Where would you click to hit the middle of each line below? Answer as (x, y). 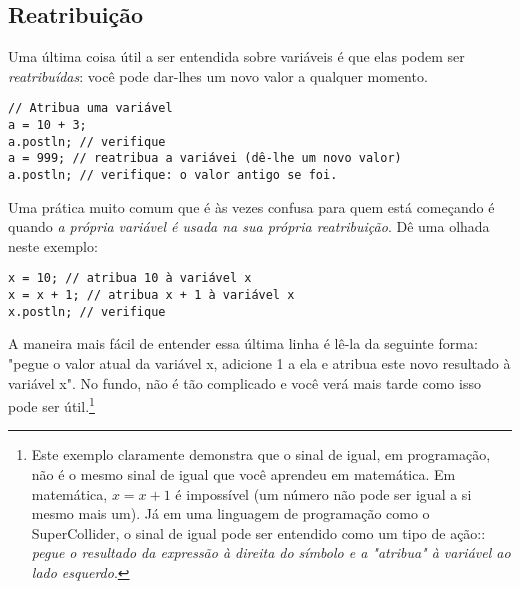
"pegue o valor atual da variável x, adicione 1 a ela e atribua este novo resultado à (259, 363)
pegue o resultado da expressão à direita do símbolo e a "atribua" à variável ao (271, 552)
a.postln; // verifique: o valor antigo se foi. (173, 175)
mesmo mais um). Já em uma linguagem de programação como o (230, 513)
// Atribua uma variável (90, 108)
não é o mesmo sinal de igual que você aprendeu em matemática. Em (243, 474)
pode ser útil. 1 (51, 404)
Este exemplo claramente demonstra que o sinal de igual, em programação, (261, 454)
